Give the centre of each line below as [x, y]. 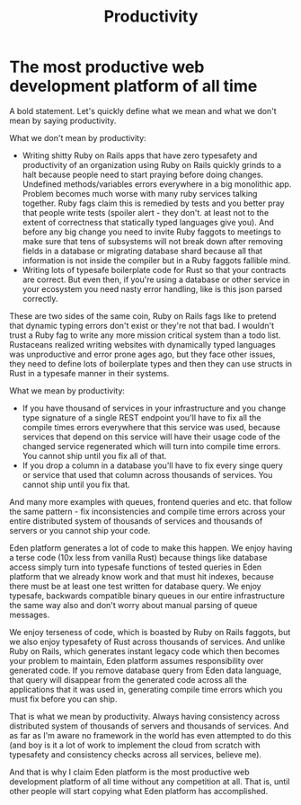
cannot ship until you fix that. [76, 484]
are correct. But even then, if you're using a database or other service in [156, 279]
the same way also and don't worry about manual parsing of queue [133, 605]
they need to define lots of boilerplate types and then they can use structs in [151, 363]
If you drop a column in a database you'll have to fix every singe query [152, 465]
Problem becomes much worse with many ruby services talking [140, 193]
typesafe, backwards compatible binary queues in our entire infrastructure [147, 596]
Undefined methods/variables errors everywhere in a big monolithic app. [157, 184]
